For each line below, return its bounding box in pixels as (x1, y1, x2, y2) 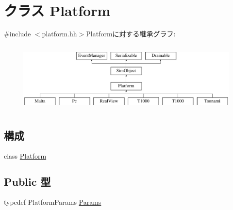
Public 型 (4, 174, 51, 189)
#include (4, 29, 31, 39)
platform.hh (42, 29, 77, 39)
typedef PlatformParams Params (4, 197, 101, 207)
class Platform (4, 150, 47, 161)
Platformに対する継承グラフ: (86, 29, 176, 39)
